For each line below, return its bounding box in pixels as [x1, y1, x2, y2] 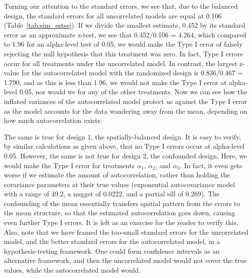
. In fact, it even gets [180, 160, 242, 170]
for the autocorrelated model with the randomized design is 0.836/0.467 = [21, 68, 243, 78]
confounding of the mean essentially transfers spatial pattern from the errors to [4, 198, 240, 208]
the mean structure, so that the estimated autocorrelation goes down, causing [4, 208, 235, 218]
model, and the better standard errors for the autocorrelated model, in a [4, 236, 220, 246]
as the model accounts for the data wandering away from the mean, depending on [4, 105, 248, 116]
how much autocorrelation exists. [4, 115, 103, 125]
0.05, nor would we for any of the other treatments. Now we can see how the [19, 87, 247, 97]
